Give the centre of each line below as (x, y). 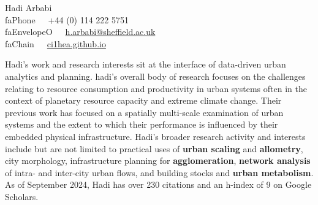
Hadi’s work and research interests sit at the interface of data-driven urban (146, 64)
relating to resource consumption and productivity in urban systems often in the (156, 88)
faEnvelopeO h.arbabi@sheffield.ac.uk (80, 32)
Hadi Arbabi (28, 7)
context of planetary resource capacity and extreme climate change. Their (143, 100)
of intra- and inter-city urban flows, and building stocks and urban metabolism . (159, 172)
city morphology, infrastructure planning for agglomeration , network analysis (158, 161)
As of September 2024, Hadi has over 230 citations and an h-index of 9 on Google (158, 184)
